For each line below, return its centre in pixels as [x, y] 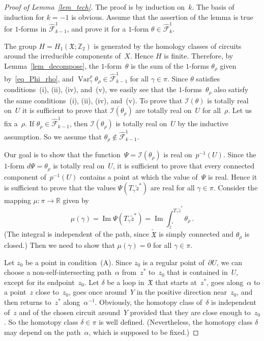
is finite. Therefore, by [199, 56]
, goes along [225, 282]
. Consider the [236, 188]
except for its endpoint [39, 282]
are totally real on [164, 110]
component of [25, 176]
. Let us [240, 110]
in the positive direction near [182, 292]
